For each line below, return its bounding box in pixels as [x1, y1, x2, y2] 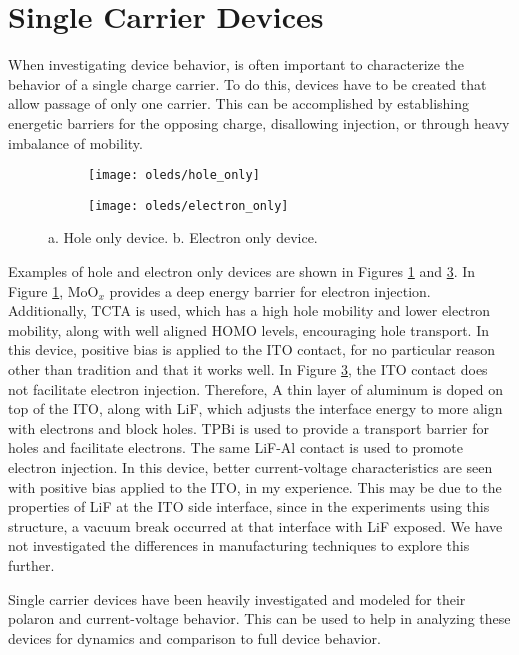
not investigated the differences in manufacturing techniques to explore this [8, 535, 470, 556]
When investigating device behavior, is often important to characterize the [8, 54, 465, 75]
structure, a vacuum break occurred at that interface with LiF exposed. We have [8, 515, 503, 536]
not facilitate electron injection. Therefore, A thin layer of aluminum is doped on [8, 378, 503, 399]
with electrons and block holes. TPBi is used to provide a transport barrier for [8, 417, 489, 438]
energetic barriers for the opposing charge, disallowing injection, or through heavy [8, 112, 510, 133]
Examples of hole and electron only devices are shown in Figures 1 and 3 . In [8, 261, 476, 281]
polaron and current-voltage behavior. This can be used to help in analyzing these [8, 608, 511, 629]
